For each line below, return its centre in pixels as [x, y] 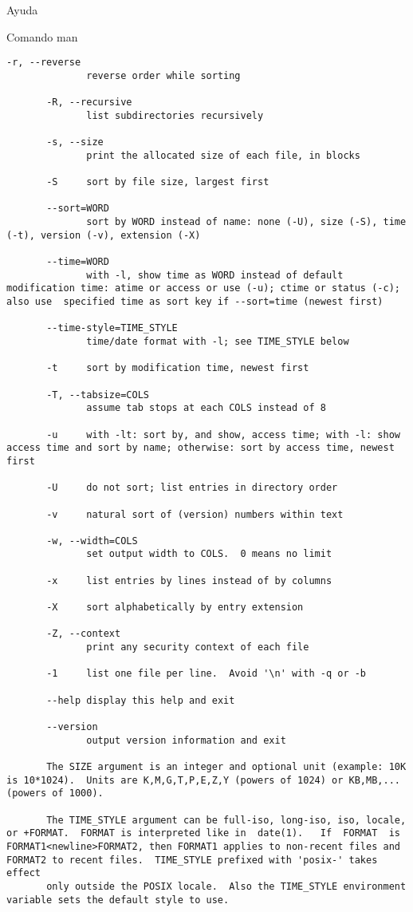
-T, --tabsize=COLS [98, 395]
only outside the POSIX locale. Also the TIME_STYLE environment [226, 886]
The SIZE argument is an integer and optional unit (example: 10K [226, 766]
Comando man [42, 36]
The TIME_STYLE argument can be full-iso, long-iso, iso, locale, [226, 820]
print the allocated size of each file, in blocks [223, 155]
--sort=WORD [78, 209]
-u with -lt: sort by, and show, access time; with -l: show [223, 434]
